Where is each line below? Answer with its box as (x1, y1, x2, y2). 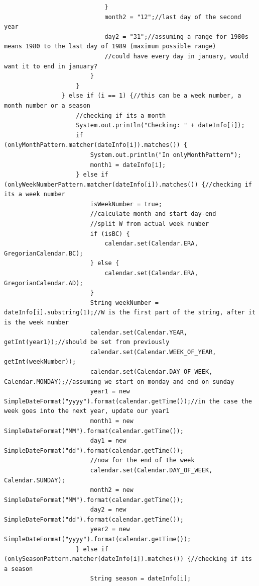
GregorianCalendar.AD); (4, 279, 83, 287)
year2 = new (90, 526, 130, 533)
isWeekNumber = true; (90, 200, 162, 208)
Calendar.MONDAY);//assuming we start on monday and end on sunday (4, 378, 234, 385)
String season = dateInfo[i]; (90, 575, 191, 582)
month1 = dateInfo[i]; (90, 161, 166, 169)
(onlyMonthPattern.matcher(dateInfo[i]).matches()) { (4, 141, 188, 149)
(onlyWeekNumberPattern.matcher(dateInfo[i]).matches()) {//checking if (4, 181, 252, 188)
